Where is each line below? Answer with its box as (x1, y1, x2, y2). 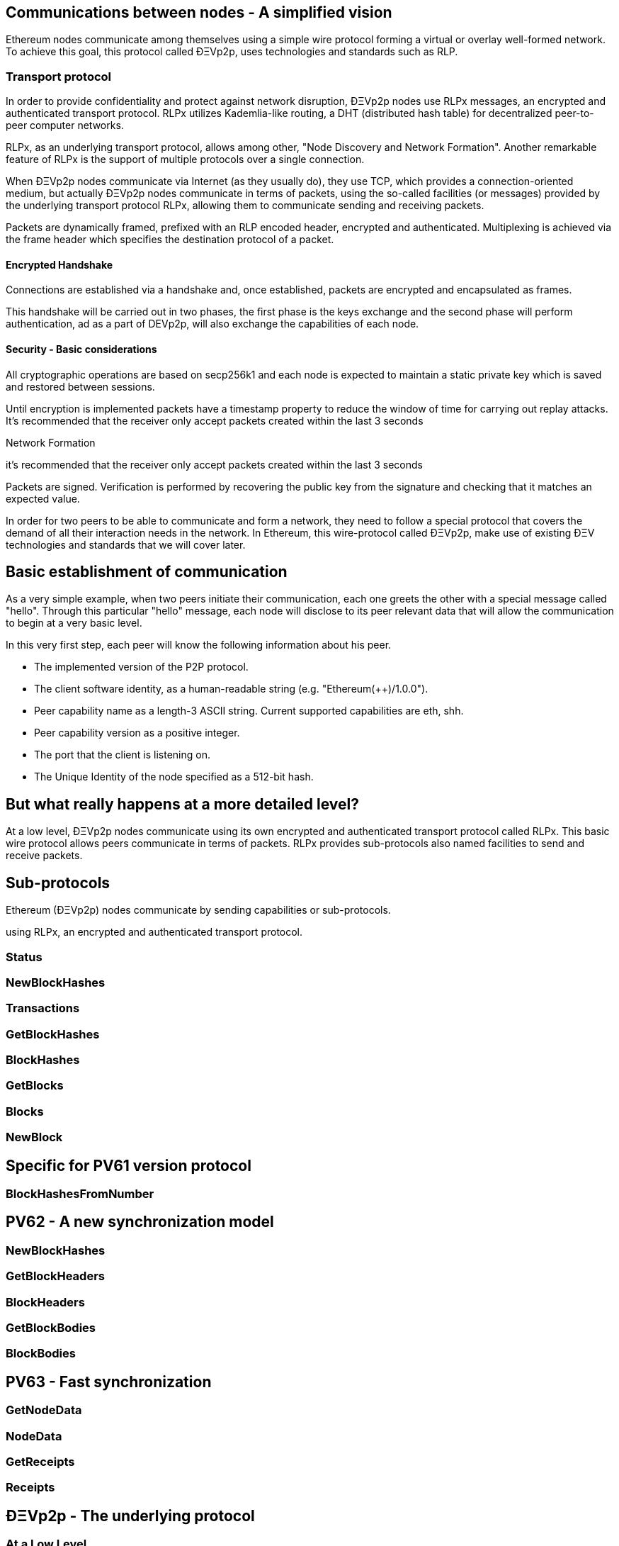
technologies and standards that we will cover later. (6, 538, 246, 551)
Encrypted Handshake (6, 258, 113, 271)
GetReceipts (6, 1454, 75, 1469)
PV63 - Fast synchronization (6, 1372, 212, 1391)
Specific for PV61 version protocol (6, 1156, 251, 1175)
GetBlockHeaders (6, 1269, 105, 1284)
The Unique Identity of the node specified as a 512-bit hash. (34, 771, 314, 783)
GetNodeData (6, 1403, 82, 1418)
